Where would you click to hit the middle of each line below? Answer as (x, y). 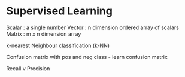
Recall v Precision (28, 68)
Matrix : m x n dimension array (44, 33)
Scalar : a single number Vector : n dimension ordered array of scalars (93, 27)
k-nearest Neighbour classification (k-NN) (58, 45)
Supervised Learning (59, 11)
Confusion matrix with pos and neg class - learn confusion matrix (87, 57)
